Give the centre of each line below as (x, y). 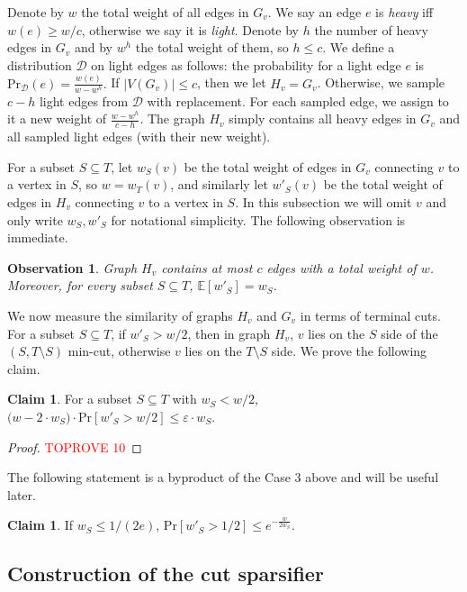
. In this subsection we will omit (323, 202)
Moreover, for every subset (80, 285)
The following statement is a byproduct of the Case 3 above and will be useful (223, 477)
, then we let (231, 82)
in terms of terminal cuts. (370, 315)
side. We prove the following (349, 351)
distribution (40, 64)
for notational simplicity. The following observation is (258, 219)
